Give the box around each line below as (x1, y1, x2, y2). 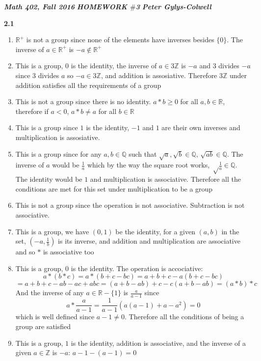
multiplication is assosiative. (15, 132, 100, 142)
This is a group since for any (15, 148, 102, 159)
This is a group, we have (15, 226, 89, 236)
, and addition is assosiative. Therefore (101, 70, 217, 80)
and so (15, 247, 35, 257)
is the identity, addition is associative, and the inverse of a (71, 337, 246, 348)
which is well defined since (15, 311, 95, 322)
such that (129, 148, 157, 159)
